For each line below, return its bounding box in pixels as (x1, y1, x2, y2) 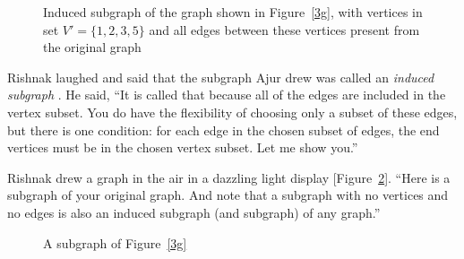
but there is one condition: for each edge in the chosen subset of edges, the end (7, 120, 440, 139)
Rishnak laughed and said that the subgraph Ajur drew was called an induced (7, 67, 434, 86)
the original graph (43, 38, 142, 56)
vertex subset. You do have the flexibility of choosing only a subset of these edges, (7, 102, 458, 121)
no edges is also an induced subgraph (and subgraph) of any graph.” (7, 203, 381, 221)
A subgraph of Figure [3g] (43, 233, 187, 252)
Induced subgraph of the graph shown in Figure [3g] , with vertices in (43, 3, 423, 21)
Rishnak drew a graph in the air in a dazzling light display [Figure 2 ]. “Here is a (7, 168, 451, 186)
